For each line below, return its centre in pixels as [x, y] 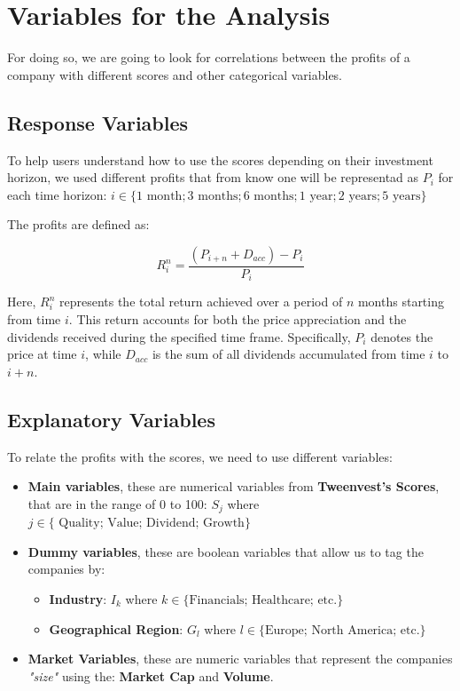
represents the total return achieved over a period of [201, 302]
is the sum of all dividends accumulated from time [288, 354]
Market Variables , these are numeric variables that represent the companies [240, 659]
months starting [401, 302]
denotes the [402, 336]
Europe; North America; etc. [343, 630]
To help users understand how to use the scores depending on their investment [220, 159]
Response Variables [98, 122]
